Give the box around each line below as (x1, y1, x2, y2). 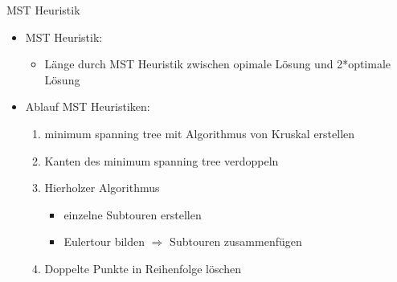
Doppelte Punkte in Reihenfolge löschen (44, 260, 242, 276)
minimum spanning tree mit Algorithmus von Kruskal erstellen (44, 125, 355, 141)
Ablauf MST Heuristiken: (25, 98, 150, 115)
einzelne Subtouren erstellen (63, 206, 202, 223)
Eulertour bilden (63, 233, 145, 250)
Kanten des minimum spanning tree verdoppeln (44, 152, 279, 169)
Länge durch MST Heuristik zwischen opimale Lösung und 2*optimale (44, 55, 391, 72)
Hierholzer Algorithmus (44, 179, 160, 196)
